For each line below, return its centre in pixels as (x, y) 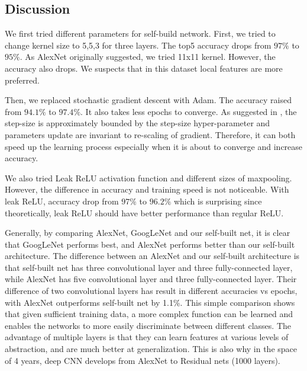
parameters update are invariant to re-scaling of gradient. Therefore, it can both (150, 134)
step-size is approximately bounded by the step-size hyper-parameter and (138, 123)
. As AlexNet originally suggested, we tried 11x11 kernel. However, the (148, 57)
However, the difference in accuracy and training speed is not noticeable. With (147, 189)
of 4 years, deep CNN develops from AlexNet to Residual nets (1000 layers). (143, 360)
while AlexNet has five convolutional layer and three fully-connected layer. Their (151, 279)
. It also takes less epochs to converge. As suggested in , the (189, 111)
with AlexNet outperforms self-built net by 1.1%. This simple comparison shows (150, 302)
